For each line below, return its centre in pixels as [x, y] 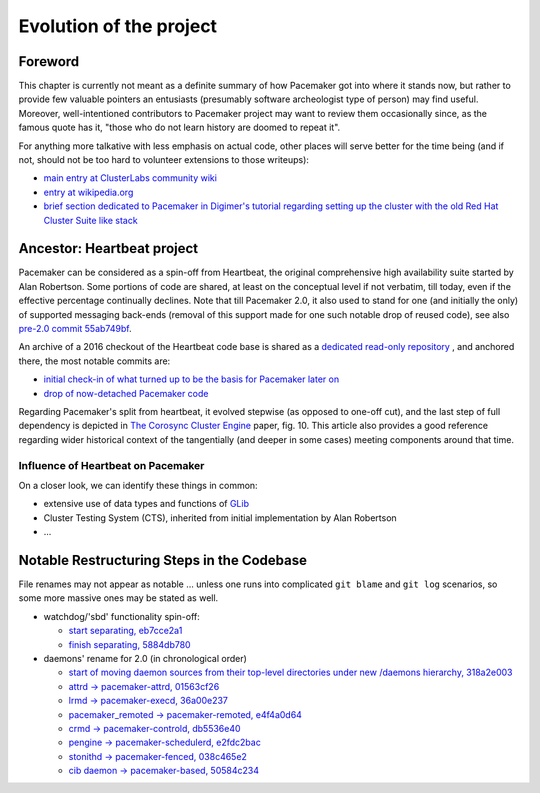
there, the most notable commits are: [94, 361]
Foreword [49, 61]
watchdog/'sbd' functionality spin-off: [121, 616]
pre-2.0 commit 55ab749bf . [75, 329]
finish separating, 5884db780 [129, 644]
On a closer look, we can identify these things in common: [138, 485]
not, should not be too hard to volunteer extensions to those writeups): [164, 160]
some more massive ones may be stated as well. [118, 598]
